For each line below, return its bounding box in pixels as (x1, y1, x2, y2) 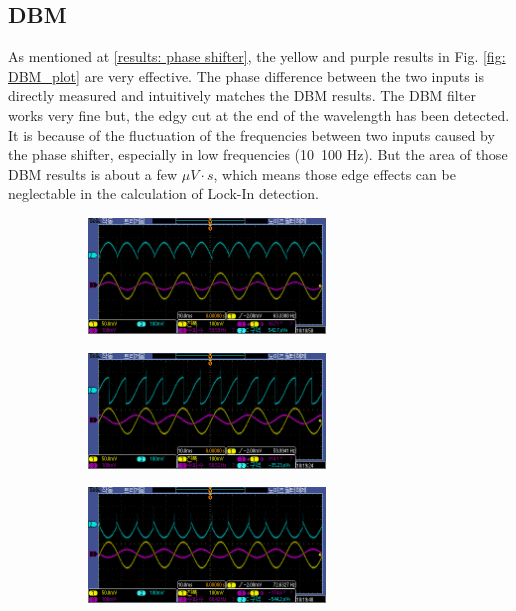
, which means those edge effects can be (213, 163, 456, 184)
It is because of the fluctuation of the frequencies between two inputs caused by (8, 124, 495, 145)
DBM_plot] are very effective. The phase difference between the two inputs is (8, 65, 484, 86)
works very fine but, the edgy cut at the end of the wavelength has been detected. (8, 104, 510, 125)
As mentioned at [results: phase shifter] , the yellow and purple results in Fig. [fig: (8, 46, 506, 67)
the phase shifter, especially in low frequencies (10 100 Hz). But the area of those (8, 144, 508, 165)
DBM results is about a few (8, 163, 178, 184)
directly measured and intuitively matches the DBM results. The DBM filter (8, 85, 476, 106)
